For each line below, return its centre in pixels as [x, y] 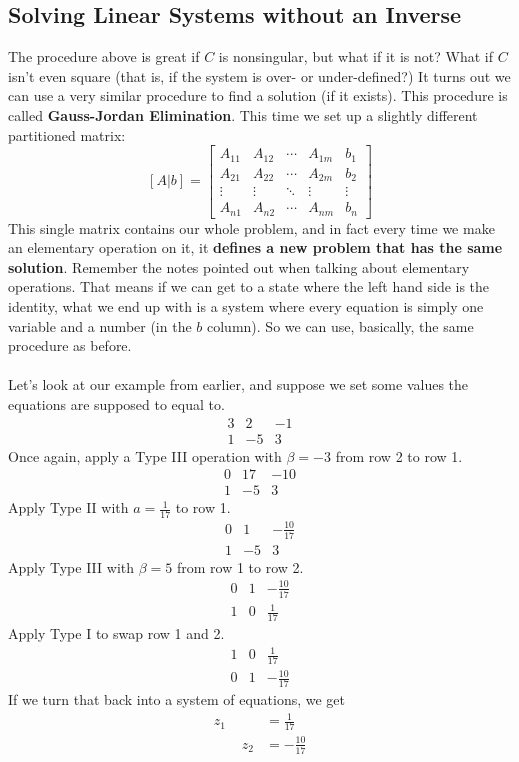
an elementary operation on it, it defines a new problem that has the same [255, 247]
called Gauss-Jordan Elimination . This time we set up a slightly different [243, 114]
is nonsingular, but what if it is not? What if [355, 56]
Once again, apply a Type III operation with [145, 455]
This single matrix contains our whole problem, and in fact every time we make [251, 227]
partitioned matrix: [67, 134]
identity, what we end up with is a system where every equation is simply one [246, 306]
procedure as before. [70, 345]
